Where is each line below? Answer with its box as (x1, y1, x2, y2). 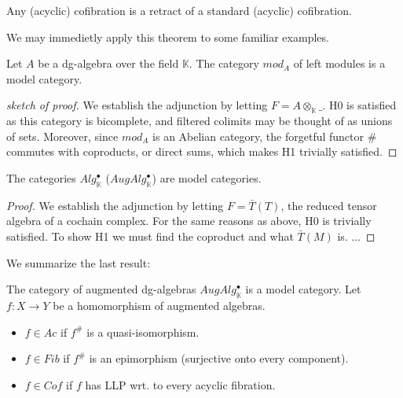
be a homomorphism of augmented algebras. (53, 297, 266, 313)
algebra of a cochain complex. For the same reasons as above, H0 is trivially (6, 212, 372, 229)
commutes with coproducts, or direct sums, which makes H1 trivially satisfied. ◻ (6, 143, 398, 160)
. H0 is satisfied (322, 97, 397, 113)
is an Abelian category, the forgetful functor (152, 127, 365, 144)
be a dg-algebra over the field (38, 55, 179, 72)
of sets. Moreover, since (6, 127, 119, 144)
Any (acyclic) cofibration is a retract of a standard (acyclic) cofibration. (6, 2, 352, 18)
